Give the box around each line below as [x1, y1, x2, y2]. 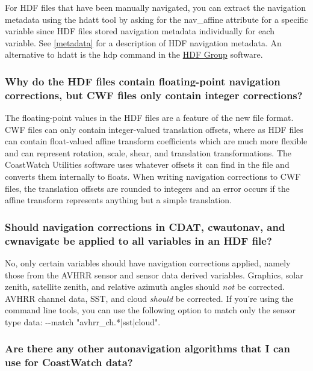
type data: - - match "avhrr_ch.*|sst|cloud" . [5, 315, 161, 328]
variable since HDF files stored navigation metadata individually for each [5, 25, 274, 37]
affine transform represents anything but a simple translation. [5, 194, 232, 206]
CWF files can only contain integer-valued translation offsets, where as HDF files [5, 123, 303, 135]
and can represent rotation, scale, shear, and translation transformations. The [5, 146, 291, 159]
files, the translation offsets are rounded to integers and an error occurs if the [5, 182, 290, 194]
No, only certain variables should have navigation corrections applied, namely [5, 257, 291, 269]
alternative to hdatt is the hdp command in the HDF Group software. [5, 48, 263, 61]
